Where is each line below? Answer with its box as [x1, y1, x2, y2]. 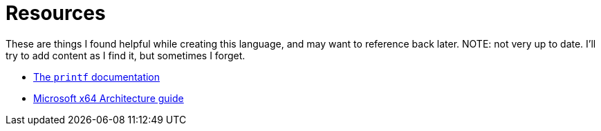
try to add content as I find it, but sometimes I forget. [6, 49, 246, 61]
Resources [6, 1, 106, 25]
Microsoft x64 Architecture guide [33, 92, 184, 104]
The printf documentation [33, 70, 160, 83]
